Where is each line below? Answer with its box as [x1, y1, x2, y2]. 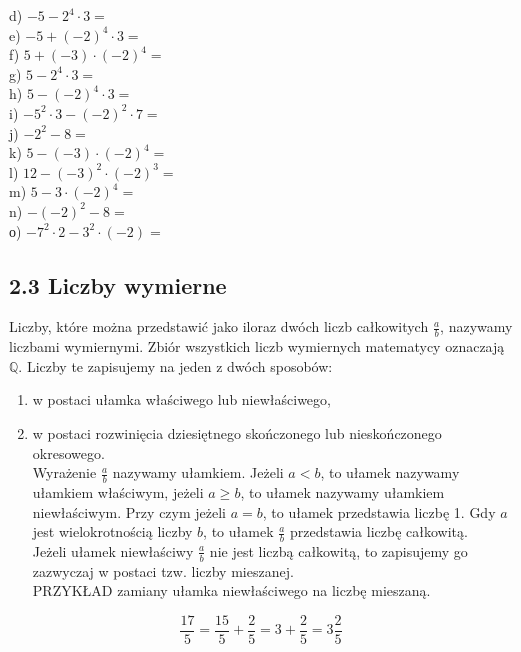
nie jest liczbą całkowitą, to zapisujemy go [209, 540, 468, 561]
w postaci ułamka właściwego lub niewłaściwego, [32, 389, 331, 410]
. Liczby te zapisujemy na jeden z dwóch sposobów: [18, 355, 333, 376]
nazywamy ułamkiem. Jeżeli [112, 462, 284, 483]
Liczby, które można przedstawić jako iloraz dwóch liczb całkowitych [9, 316, 429, 337]
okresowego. [32, 442, 105, 463]
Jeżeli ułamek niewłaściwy [32, 540, 194, 561]
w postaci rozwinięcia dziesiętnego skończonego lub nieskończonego [32, 422, 442, 443]
